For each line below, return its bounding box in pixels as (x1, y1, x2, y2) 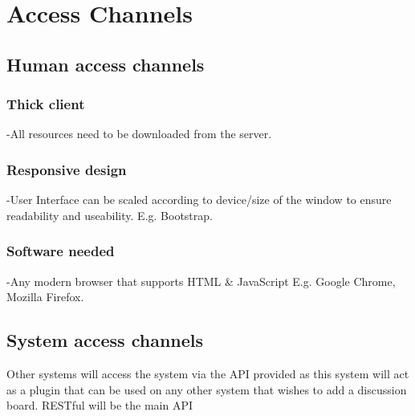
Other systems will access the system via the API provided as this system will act (6, 365, 409, 381)
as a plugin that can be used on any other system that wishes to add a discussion (6, 381, 407, 398)
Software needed (6, 241, 115, 261)
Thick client (6, 94, 85, 114)
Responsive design (6, 159, 127, 179)
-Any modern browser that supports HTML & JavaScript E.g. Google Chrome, (6, 272, 396, 289)
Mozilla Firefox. (6, 288, 84, 305)
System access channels (6, 328, 204, 353)
